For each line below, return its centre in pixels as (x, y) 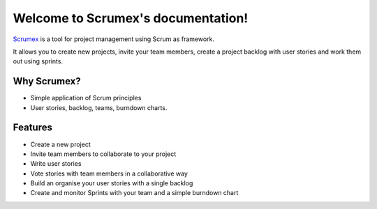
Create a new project (60, 144)
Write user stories (56, 164)
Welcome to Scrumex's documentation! (131, 18)
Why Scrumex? (47, 81)
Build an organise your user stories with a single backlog (112, 183)
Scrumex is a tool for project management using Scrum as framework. (114, 39)
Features (32, 128)
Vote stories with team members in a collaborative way (109, 173)
